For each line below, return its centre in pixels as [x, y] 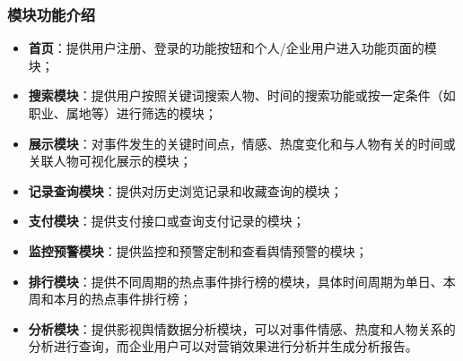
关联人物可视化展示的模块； [110, 161]
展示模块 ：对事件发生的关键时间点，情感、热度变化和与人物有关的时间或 [242, 143]
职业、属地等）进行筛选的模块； [122, 113]
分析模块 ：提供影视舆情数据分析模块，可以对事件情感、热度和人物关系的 [242, 328]
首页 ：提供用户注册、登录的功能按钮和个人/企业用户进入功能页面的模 [232, 48]
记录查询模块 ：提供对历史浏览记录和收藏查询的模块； [185, 190]
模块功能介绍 [52, 14]
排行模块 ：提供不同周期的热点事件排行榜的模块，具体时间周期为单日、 [236, 281]
